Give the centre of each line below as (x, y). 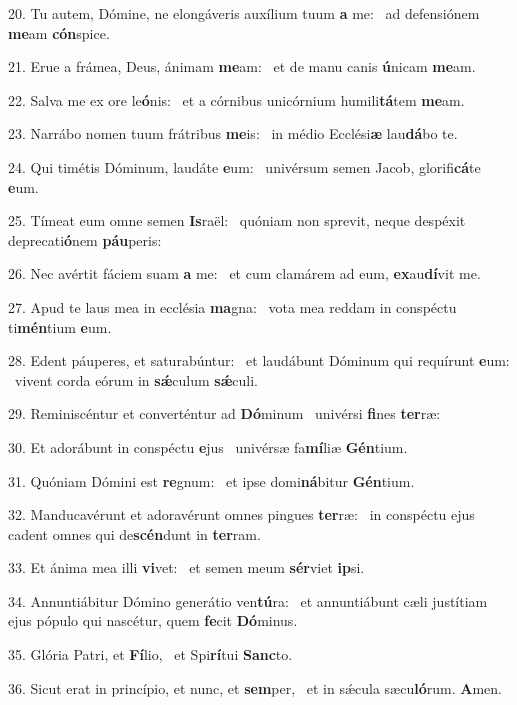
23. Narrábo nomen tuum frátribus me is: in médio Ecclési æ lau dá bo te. (233, 133)
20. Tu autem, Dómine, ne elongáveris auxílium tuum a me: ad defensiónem (244, 13)
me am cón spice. (59, 32)
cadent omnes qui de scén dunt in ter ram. (134, 533)
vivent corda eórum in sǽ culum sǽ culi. (136, 379)
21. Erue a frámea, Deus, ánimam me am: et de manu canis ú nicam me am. (242, 66)
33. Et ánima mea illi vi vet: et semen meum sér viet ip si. (186, 567)
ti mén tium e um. (60, 326)
